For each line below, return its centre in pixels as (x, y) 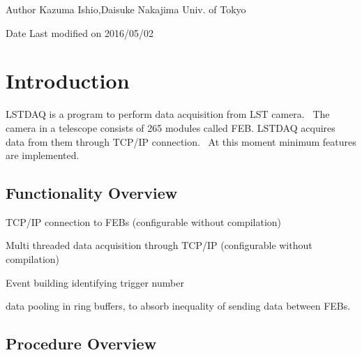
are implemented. (43, 155)
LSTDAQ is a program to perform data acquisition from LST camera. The (168, 114)
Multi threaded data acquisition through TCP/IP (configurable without (159, 245)
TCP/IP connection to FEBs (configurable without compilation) (144, 221)
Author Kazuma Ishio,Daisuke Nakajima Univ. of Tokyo (126, 9)
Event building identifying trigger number (95, 282)
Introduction (68, 81)
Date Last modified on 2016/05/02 (80, 32)
